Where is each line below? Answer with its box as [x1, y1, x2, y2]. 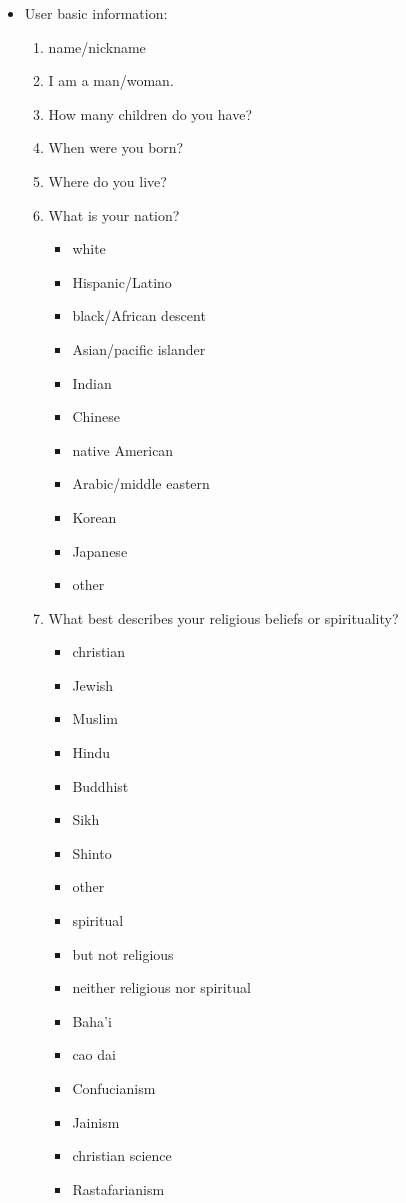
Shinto [72, 842, 112, 863]
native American [72, 439, 174, 460]
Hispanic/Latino [72, 271, 172, 292]
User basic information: [24, 3, 168, 23]
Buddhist [72, 775, 129, 796]
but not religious [72, 943, 174, 964]
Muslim [72, 708, 118, 729]
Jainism [72, 1111, 120, 1132]
